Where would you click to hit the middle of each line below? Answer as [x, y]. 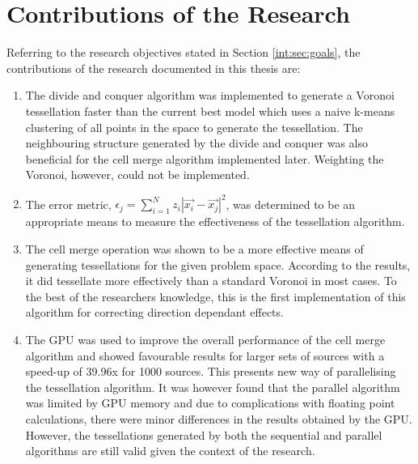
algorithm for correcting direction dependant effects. [154, 312]
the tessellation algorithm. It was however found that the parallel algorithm [213, 387]
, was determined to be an [291, 204]
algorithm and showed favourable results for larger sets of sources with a [205, 355]
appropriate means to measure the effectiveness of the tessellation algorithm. [215, 221]
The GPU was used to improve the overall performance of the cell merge [205, 339]
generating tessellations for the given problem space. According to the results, [218, 264]
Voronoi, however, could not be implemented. [137, 175]
